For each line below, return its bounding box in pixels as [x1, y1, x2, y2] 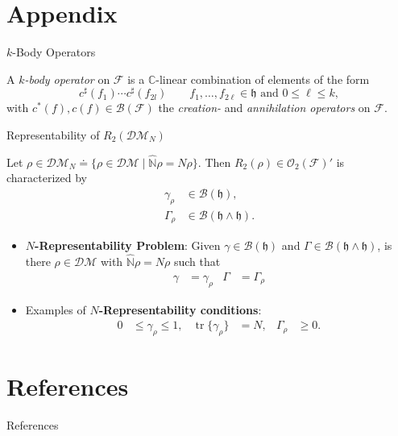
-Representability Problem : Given [35, 237, 221, 254]
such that [173, 253, 221, 270]
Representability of [6, 126, 100, 143]
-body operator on [24, 70, 110, 87]
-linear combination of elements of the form [155, 70, 370, 87]
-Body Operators [12, 44, 96, 60]
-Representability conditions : [98, 301, 262, 318]
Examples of [25, 301, 86, 318]
